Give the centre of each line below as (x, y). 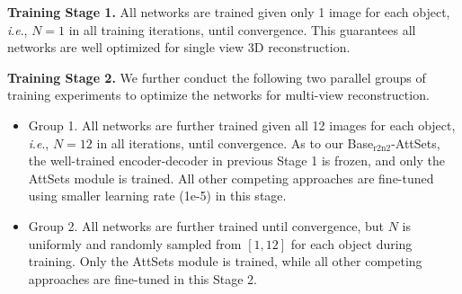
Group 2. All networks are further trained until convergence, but (206, 225)
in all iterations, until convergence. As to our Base (235, 143)
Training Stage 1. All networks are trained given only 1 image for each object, (229, 12)
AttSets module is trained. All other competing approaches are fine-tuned (231, 178)
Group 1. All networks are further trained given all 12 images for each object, (242, 125)
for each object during (351, 243)
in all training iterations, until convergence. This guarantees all (242, 29)
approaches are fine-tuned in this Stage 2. (142, 278)
